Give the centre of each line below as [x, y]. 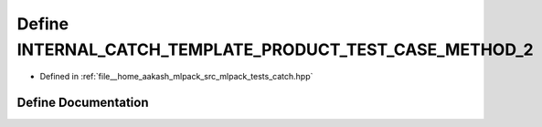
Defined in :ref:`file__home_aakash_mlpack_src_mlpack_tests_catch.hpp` [176, 77]
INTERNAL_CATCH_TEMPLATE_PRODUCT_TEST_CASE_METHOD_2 [275, 49]
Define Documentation [83, 103]
